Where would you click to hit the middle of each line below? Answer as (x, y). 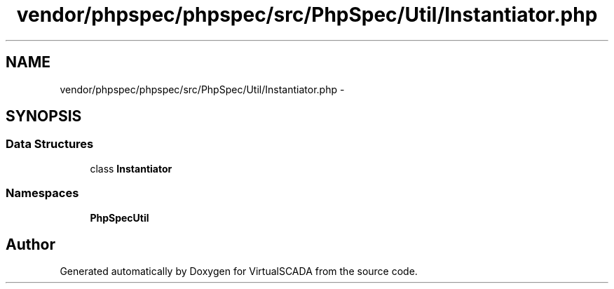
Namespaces (42, 193)
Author (30, 244)
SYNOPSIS (44, 116)
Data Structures (50, 144)
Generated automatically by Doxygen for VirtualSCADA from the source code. (239, 271)
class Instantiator (131, 168)
